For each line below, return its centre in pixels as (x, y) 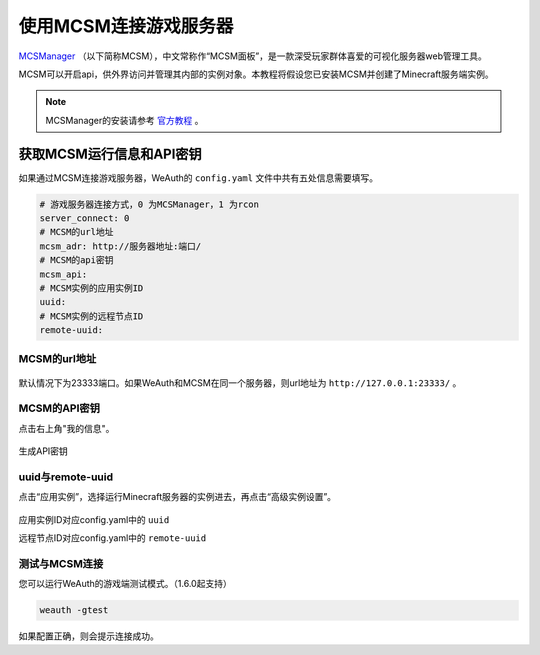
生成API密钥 (43, 451)
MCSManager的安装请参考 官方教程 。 (124, 120)
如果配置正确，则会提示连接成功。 (88, 636)
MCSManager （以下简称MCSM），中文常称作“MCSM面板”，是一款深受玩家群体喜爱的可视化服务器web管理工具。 (252, 56)
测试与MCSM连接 (61, 563)
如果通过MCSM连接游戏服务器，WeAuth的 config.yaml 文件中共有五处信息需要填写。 (198, 177)
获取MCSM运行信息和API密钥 (110, 153)
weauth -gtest (74, 610)
